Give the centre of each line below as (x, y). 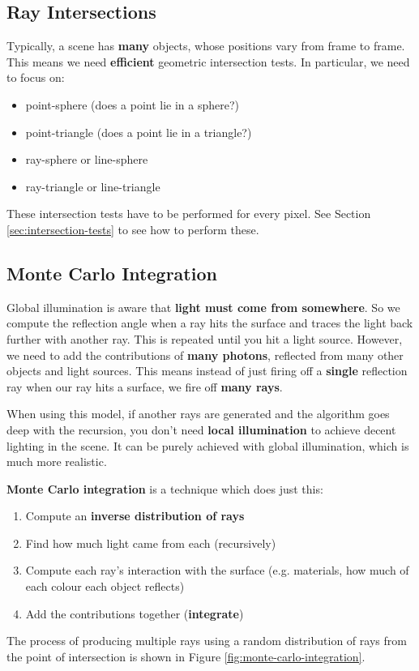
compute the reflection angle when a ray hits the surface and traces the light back (210, 323)
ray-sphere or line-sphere (87, 159)
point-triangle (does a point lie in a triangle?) (139, 132)
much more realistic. (57, 462)
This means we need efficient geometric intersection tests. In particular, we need (208, 61)
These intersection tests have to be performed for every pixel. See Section (189, 214)
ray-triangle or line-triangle (93, 186)
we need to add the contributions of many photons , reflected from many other (205, 355)
